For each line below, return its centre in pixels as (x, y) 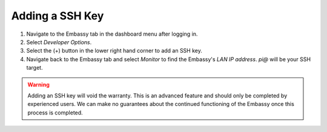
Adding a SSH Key (58, 16)
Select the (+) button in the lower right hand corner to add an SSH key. (114, 51)
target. (35, 68)
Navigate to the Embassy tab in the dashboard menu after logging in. (112, 34)
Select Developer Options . (59, 42)
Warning (38, 84)
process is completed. (55, 113)
